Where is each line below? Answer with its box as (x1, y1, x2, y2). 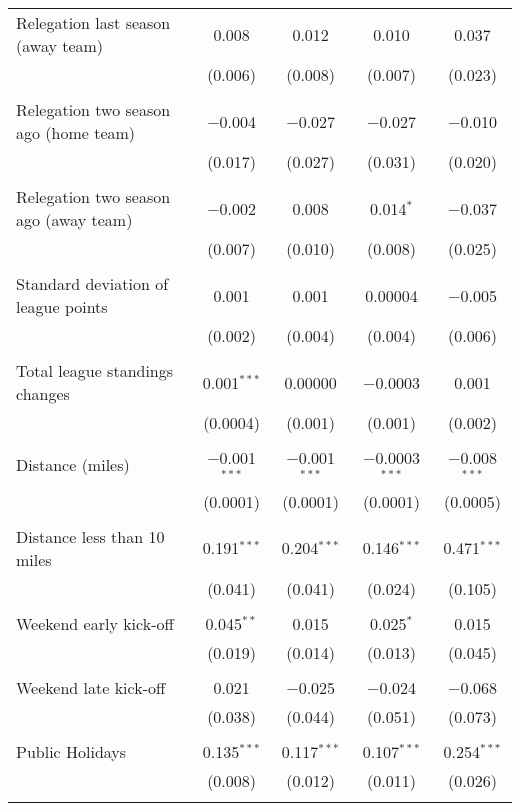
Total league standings (16, 359, 174, 382)
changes (16, 382, 70, 405)
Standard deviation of (16, 272, 169, 295)
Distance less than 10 (16, 524, 165, 548)
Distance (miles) (16, 453, 130, 477)
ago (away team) (16, 208, 133, 231)
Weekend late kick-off (16, 675, 166, 699)
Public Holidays (16, 739, 127, 763)
